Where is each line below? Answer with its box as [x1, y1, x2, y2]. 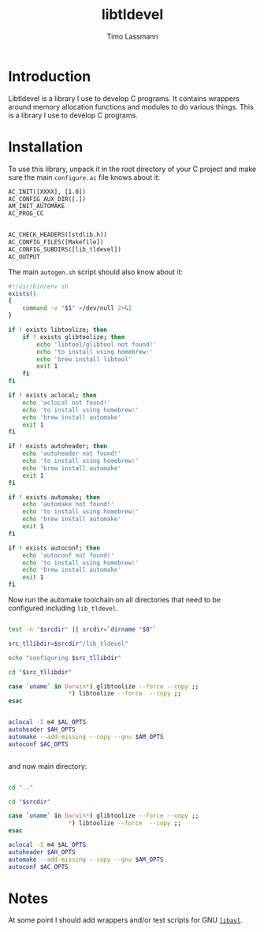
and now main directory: [8, 761, 87, 770]
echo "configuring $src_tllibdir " [8, 654, 122, 662]
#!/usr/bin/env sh [8, 282, 69, 290]
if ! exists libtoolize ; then [8, 326, 108, 334]
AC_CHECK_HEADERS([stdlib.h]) [8, 231, 108, 239]
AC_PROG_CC [8, 210, 44, 218]
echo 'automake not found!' [22, 501, 114, 509]
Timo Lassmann [106, 32, 159, 41]
